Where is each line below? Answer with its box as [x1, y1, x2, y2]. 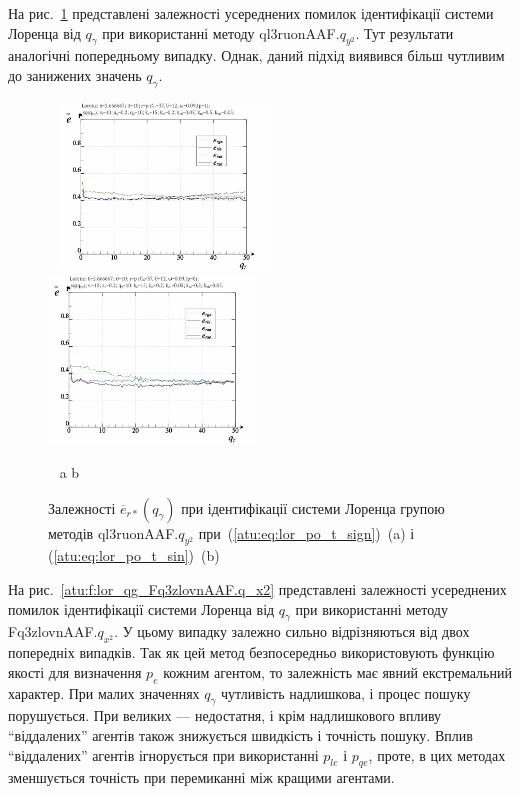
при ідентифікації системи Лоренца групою [181, 497, 445, 518]
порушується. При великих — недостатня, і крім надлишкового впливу [8, 705, 442, 726]
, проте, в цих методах [368, 744, 506, 765]
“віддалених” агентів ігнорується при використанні [8, 744, 319, 765]
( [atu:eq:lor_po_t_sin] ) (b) [48, 545, 220, 566]
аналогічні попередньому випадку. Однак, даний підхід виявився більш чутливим [8, 45, 505, 66]
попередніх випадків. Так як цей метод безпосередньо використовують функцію [8, 642, 495, 663]
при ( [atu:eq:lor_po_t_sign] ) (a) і [198, 522, 415, 543]
